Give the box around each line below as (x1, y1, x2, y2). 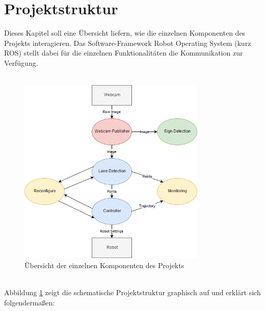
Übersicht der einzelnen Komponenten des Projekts (24, 260, 184, 270)
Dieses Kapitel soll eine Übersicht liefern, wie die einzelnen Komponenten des (4, 28, 246, 38)
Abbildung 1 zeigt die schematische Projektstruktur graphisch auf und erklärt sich (4, 287, 261, 298)
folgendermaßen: (4, 297, 55, 307)
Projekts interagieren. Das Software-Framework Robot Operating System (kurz (4, 37, 251, 48)
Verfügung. (4, 57, 38, 68)
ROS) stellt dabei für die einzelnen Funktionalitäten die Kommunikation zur (4, 47, 243, 58)
